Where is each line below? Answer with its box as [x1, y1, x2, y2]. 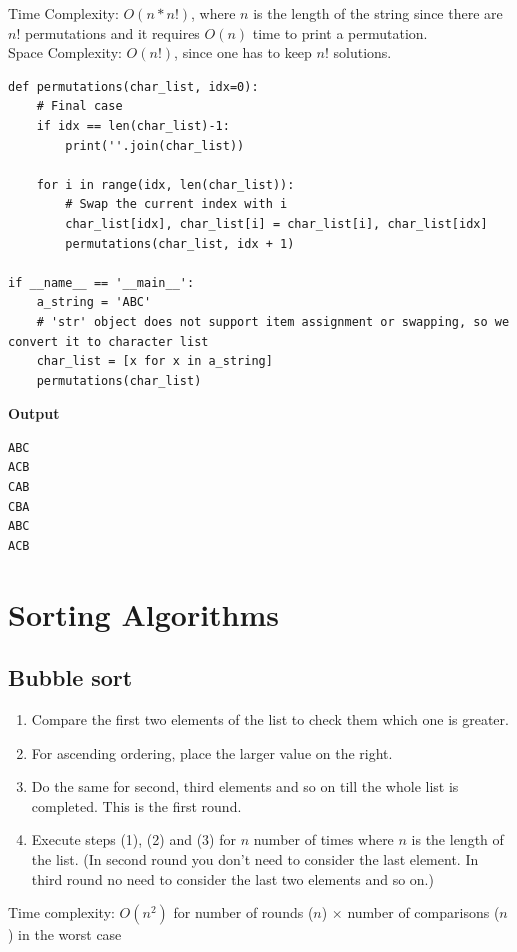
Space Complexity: [8, 42, 122, 63]
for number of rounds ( [173, 902, 314, 923]
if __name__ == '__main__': [8, 275, 195, 290]
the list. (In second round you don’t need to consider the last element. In [31, 848, 479, 869]
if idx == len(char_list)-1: [36, 118, 230, 133]
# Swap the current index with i [65, 197, 288, 212]
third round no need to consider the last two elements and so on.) [31, 868, 434, 889]
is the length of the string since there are [253, 3, 503, 23]
